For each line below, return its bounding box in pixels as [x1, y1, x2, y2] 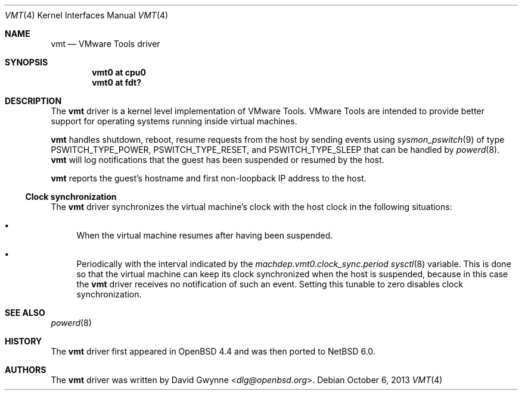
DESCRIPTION [5, 96, 62, 106]
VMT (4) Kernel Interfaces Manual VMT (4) [5, 10, 169, 20]
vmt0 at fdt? [92, 77, 142, 87]
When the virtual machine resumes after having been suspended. [76, 230, 333, 240]
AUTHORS [5, 365, 46, 375]
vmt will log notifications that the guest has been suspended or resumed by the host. [51, 155, 384, 165]
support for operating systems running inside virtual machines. [51, 116, 297, 126]
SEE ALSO [5, 308, 45, 318]
